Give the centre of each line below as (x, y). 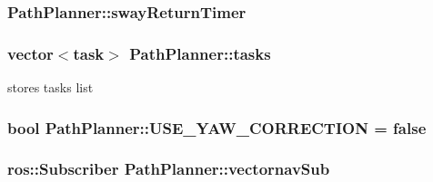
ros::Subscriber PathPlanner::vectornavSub (169, 169)
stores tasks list (50, 87)
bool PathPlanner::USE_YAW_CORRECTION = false (217, 127)
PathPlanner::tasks (200, 53)
